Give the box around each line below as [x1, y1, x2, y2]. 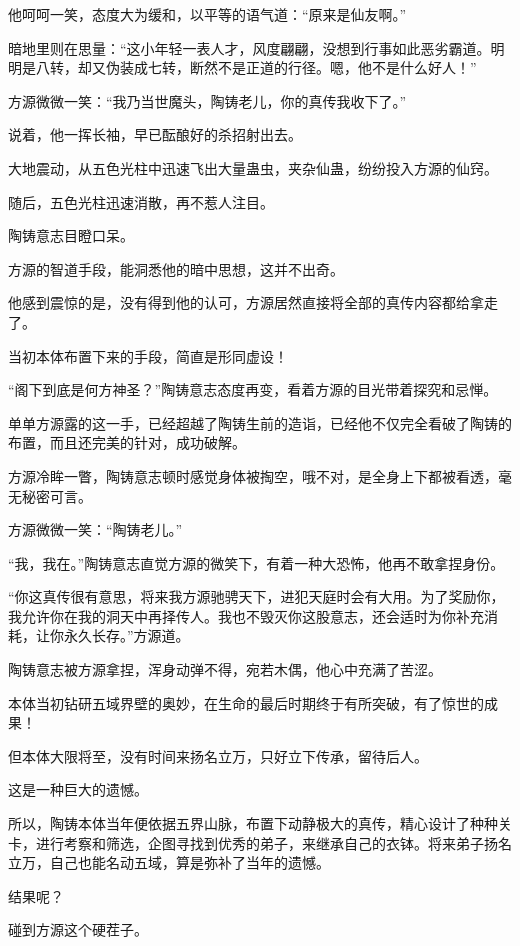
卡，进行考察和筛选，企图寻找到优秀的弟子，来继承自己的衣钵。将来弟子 [8, 832, 484, 853]
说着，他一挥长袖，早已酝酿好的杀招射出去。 [8, 124, 302, 145]
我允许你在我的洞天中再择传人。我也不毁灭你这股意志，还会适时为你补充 [8, 605, 484, 626]
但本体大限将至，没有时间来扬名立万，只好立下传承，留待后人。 [8, 745, 428, 766]
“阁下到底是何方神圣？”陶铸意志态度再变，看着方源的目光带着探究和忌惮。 [8, 379, 498, 400]
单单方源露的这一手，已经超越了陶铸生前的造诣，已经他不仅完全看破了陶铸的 [8, 412, 512, 433]
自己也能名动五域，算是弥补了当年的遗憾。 [49, 852, 330, 873]
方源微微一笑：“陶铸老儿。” [8, 519, 183, 540]
